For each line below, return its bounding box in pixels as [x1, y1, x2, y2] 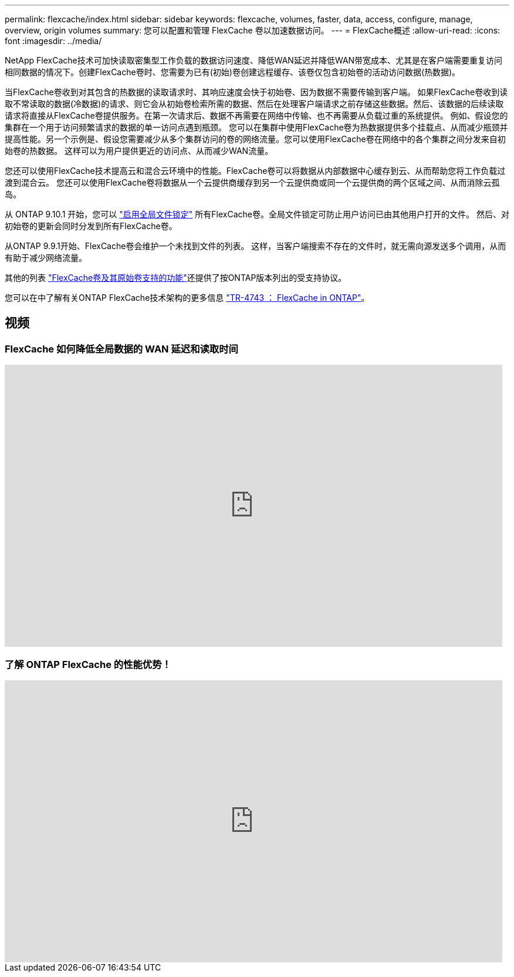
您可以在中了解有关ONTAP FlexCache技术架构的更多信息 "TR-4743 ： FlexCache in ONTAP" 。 [5, 293, 370, 303]
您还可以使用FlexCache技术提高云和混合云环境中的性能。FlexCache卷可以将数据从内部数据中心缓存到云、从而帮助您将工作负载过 [5, 166, 506, 176]
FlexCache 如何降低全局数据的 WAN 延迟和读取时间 [5, 343, 238, 355]
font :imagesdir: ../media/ [5, 36, 102, 46]
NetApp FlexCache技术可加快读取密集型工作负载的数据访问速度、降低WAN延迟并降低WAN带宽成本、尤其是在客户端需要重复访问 [5, 55, 503, 65]
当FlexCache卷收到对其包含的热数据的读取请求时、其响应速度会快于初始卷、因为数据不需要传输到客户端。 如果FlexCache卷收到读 [5, 87, 508, 97]
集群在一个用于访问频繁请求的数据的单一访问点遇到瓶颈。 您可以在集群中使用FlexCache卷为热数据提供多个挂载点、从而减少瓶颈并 [5, 122, 508, 132]
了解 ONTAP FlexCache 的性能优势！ [5, 658, 171, 670]
